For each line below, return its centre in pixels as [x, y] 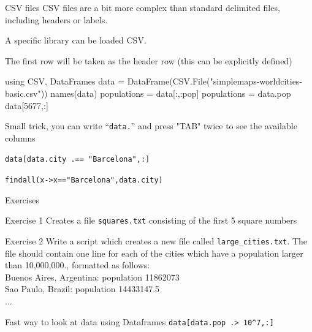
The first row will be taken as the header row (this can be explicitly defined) [149, 60]
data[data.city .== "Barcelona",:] [78, 160]
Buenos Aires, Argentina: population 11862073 [92, 277]
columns [20, 138]
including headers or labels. [56, 19]
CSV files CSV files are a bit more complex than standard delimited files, [143, 7]
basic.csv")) [26, 93]
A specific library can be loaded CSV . [76, 40]
